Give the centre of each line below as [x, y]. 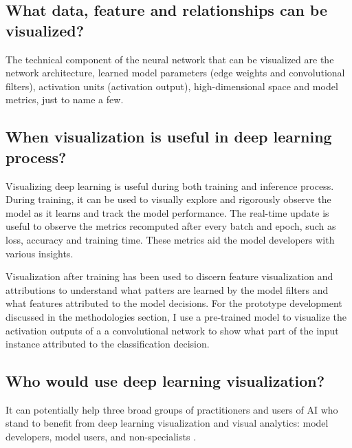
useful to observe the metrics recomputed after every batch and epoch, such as [171, 226]
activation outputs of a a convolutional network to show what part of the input [172, 330]
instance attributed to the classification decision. [108, 344]
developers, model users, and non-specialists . [101, 437]
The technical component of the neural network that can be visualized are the [170, 59]
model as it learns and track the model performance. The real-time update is [167, 212]
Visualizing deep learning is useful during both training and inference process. [170, 185]
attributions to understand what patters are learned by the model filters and [167, 289]
